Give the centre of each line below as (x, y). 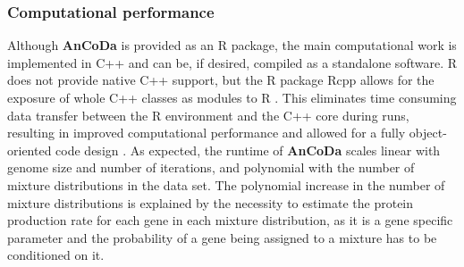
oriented (30, 150)
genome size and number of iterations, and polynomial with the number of (211, 167)
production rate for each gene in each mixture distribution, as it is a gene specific (230, 220)
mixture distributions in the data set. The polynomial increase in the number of (226, 184)
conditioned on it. (56, 255)
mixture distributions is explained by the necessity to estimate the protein (211, 202)
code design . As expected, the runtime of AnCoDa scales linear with (248, 150)
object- (428, 133)
